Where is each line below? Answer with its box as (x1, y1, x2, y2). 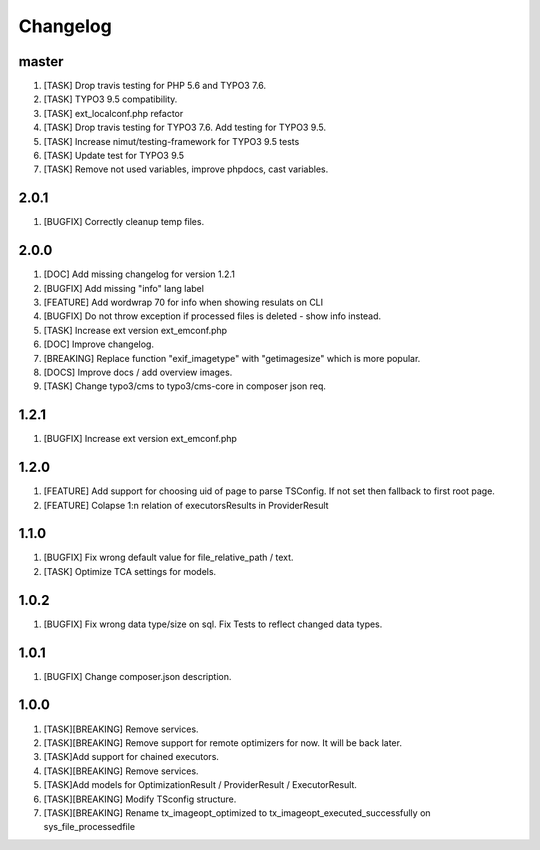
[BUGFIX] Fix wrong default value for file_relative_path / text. (43, 551, 294, 564)
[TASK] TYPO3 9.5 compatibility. (43, 93, 178, 105)
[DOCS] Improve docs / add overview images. (43, 366, 233, 378)
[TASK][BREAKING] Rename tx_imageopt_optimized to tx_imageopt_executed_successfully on (43, 806, 431, 819)
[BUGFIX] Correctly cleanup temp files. (43, 216, 205, 228)
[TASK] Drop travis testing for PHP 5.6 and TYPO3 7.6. (43, 80, 267, 92)
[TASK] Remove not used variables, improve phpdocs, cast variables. (43, 163, 329, 175)
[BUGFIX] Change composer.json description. (43, 670, 232, 682)
